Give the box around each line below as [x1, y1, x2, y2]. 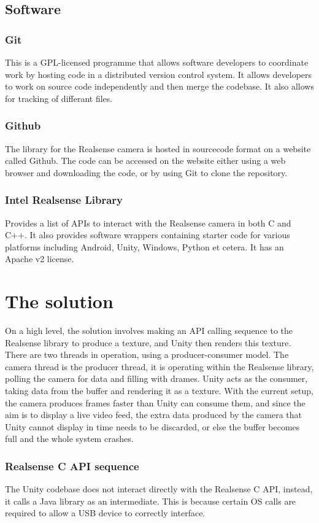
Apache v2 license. [5, 252, 74, 265]
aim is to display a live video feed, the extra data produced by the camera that [5, 408, 302, 421]
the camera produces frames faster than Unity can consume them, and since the [5, 396, 306, 409]
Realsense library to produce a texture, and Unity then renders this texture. [5, 336, 291, 349]
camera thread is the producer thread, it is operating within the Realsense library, [5, 360, 314, 373]
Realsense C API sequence [5, 458, 139, 473]
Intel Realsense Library [5, 192, 123, 207]
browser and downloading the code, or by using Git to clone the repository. [5, 166, 288, 179]
